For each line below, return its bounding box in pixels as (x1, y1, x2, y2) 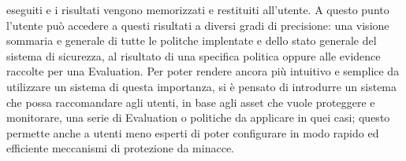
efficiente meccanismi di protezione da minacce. (6, 140, 235, 156)
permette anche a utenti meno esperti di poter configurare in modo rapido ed (6, 124, 379, 141)
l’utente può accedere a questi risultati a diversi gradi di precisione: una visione (6, 16, 389, 33)
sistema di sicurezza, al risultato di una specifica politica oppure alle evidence (6, 47, 381, 64)
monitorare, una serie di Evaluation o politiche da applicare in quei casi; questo (6, 109, 390, 126)
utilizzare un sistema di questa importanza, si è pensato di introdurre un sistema (6, 78, 397, 94)
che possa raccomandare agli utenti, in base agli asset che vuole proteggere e (6, 93, 375, 110)
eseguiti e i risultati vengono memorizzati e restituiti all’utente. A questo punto (6, 2, 389, 17)
